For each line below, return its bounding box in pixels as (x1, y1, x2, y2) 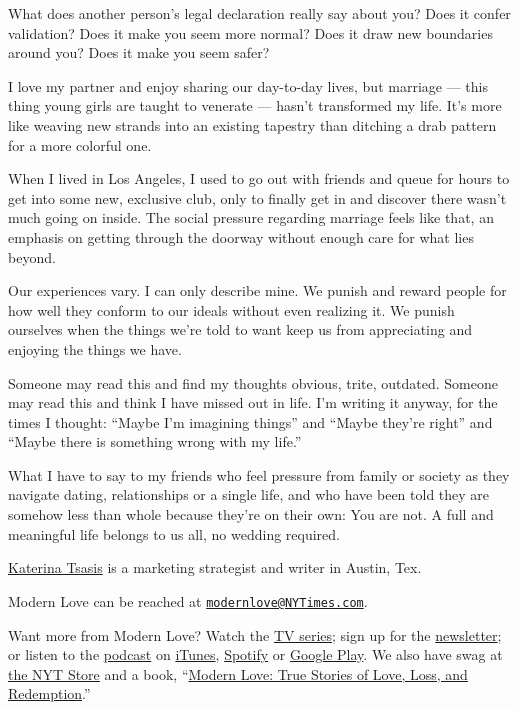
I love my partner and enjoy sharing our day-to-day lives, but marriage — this (8, 75, 488, 96)
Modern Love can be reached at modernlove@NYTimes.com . (8, 590, 368, 611)
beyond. (8, 246, 56, 267)
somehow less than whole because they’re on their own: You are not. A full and (8, 504, 494, 525)
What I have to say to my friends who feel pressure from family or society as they (8, 464, 510, 485)
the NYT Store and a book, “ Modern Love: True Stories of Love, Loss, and (8, 663, 468, 684)
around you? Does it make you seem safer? (8, 42, 270, 63)
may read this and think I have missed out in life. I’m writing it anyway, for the (8, 392, 498, 413)
